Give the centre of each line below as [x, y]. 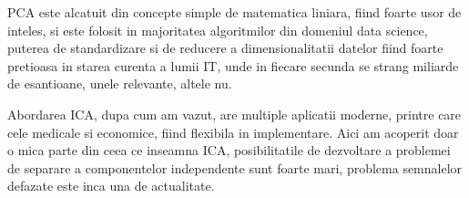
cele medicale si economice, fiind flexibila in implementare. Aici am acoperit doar [233, 132]
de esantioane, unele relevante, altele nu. [120, 83]
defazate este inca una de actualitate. [111, 186]
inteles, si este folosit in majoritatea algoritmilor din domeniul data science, [218, 30]
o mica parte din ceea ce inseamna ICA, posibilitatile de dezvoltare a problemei [229, 150]
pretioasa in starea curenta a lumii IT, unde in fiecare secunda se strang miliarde [233, 65]
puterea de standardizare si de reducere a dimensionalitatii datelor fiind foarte [225, 48]
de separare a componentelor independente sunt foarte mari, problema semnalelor [235, 167]
